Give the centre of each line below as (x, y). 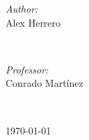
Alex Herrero (33, 22)
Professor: (27, 69)
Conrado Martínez (44, 83)
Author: (22, 8)
